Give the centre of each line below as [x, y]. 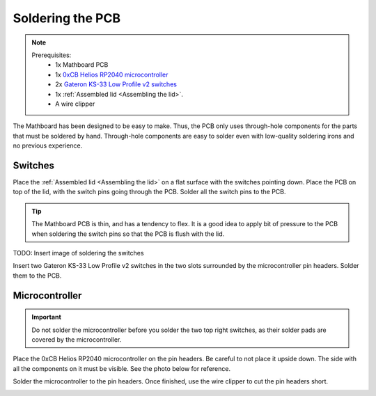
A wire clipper [75, 104]
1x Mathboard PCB [82, 65]
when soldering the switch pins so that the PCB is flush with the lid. [128, 234]
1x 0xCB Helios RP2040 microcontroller [112, 74]
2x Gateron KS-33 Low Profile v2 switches [116, 84]
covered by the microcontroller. [77, 339]
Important [47, 317]
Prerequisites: [52, 55]
